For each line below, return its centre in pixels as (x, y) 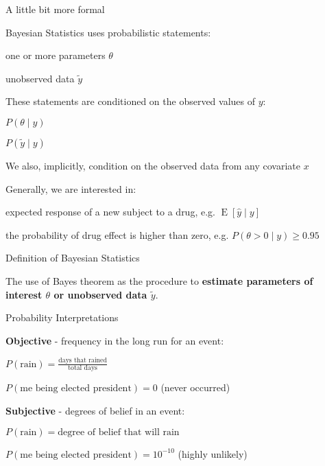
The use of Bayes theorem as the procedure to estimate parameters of (159, 280)
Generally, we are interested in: (71, 188)
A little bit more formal (55, 9)
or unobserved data (100, 294)
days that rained (83, 361)
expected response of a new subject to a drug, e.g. (110, 212)
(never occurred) (195, 387)
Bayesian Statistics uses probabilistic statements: (108, 32)
